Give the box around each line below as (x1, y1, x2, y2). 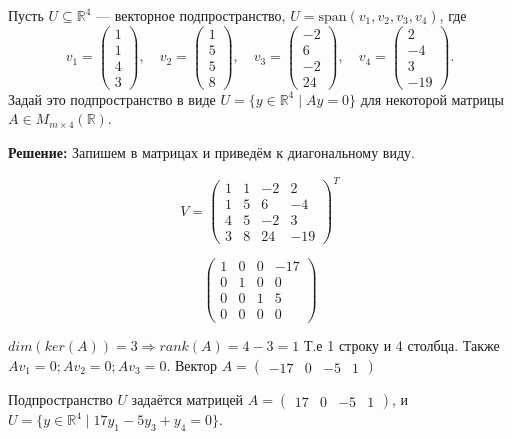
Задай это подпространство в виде (8, 88, 216, 109)
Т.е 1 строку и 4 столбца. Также (303, 335, 500, 356)
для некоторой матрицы (360, 88, 504, 109)
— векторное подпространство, (96, 5, 286, 25)
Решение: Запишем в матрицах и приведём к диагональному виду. (8, 141, 415, 162)
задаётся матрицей (131, 389, 244, 410)
